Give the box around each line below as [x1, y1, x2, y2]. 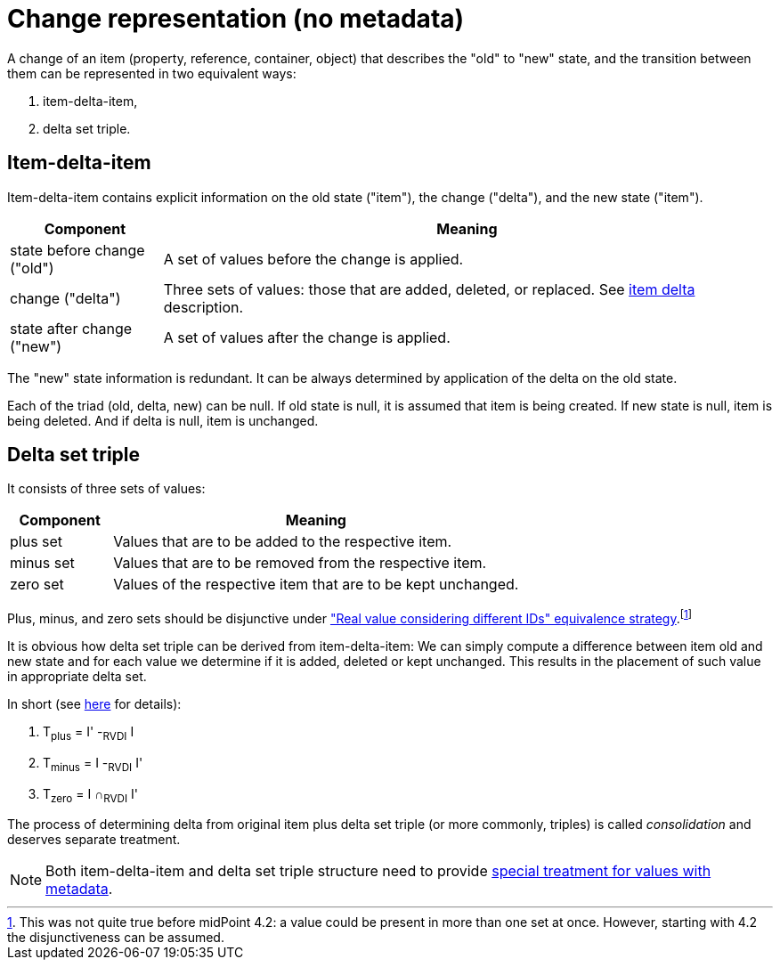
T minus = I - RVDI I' [43, 754, 143, 774]
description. [163, 297, 244, 316]
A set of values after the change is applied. [163, 328, 451, 346]
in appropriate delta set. [7, 669, 147, 685]
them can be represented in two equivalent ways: [7, 65, 297, 81]
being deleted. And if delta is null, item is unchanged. [7, 412, 319, 428]
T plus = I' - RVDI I [43, 724, 134, 743]
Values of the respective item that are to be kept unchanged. [113, 575, 519, 594]
